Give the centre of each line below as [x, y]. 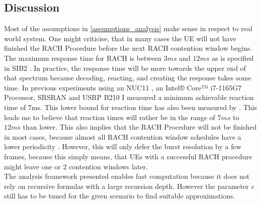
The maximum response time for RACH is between [83, 58]
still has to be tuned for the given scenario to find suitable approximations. [120, 196]
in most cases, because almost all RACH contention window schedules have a [123, 136]
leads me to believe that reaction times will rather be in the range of [110, 117]
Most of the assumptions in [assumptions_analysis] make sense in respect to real [128, 28]
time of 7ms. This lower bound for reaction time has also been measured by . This [131, 107]
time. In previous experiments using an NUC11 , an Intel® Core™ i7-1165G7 [123, 87]
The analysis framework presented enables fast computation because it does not [127, 176]
